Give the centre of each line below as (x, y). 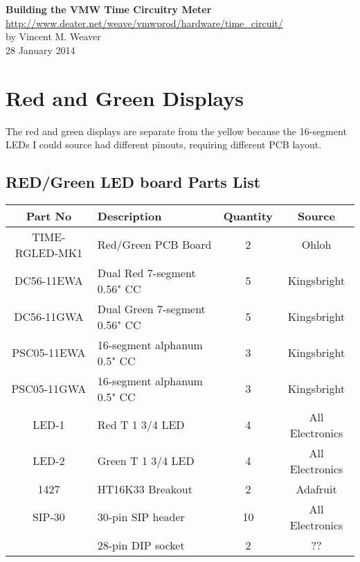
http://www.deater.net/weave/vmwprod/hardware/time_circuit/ (144, 23)
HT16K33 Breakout (145, 489)
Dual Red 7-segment (146, 272)
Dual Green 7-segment (151, 308)
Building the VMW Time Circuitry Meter (109, 9)
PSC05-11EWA (49, 353)
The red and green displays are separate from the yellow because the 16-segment (176, 131)
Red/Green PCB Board (154, 245)
